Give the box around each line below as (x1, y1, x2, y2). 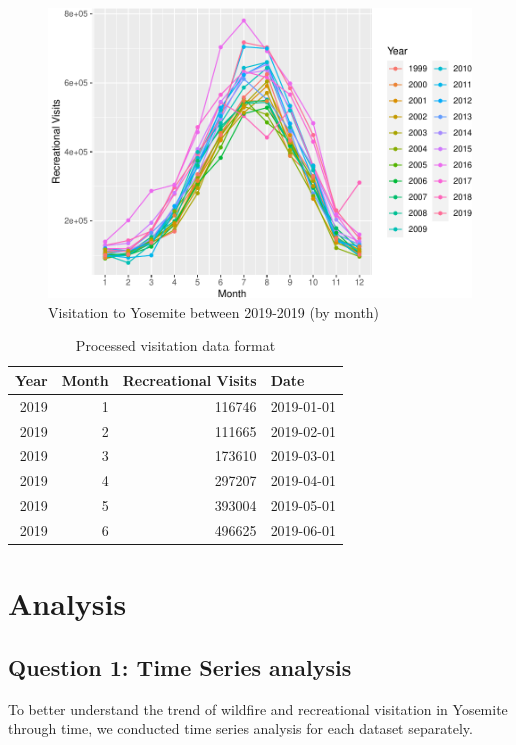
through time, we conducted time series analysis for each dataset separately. (8, 718, 473, 739)
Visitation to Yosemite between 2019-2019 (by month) (48, 301, 380, 322)
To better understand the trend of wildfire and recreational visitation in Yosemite (8, 698, 508, 719)
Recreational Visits (122, 369, 257, 390)
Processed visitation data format (75, 335, 276, 356)
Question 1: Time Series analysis (8, 651, 352, 682)
